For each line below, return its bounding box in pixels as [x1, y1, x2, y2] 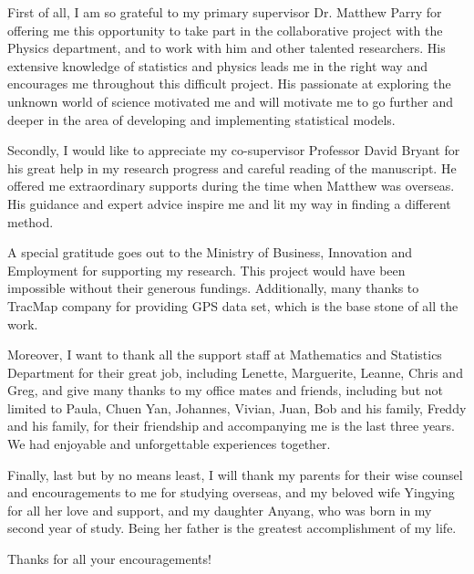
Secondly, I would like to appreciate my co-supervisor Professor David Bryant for [7, 141, 460, 160]
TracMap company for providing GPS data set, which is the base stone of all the [7, 296, 459, 315]
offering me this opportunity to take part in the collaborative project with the [7, 20, 443, 39]
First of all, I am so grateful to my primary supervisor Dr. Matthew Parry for [7, 3, 442, 21]
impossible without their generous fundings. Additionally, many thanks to [7, 278, 419, 297]
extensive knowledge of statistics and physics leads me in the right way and [7, 56, 428, 75]
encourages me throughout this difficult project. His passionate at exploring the [7, 74, 451, 93]
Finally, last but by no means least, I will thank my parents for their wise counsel [7, 464, 463, 484]
